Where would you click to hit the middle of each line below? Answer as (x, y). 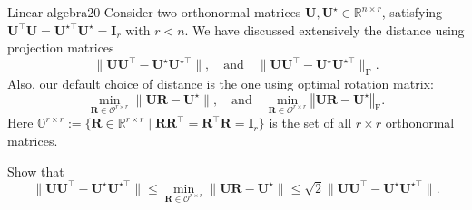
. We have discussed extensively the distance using (324, 29)
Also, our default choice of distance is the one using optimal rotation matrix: (221, 84)
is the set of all (310, 123)
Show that (36, 171)
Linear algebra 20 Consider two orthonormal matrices (154, 12)
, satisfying (412, 12)
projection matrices (61, 48)
